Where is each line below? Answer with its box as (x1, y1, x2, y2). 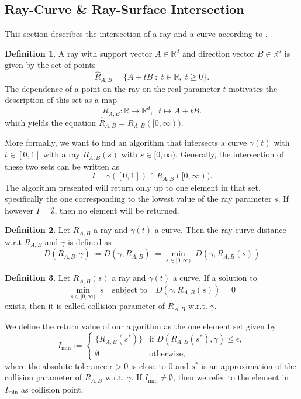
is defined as (67, 235, 112, 247)
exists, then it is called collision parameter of (5, 300, 165, 312)
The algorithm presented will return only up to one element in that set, (5, 181, 261, 193)
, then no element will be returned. (54, 204, 179, 216)
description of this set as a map (5, 94, 117, 106)
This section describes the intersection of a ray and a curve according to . (5, 27, 268, 40)
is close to (130, 359, 166, 372)
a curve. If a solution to (172, 271, 257, 284)
